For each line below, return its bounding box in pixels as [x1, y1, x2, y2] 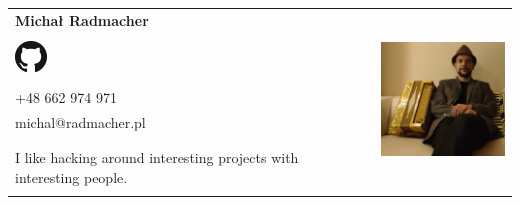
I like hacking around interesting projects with [15, 147, 299, 168]
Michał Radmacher [15, 9, 149, 30]
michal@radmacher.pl [15, 111, 146, 132]
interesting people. [15, 166, 128, 187]
